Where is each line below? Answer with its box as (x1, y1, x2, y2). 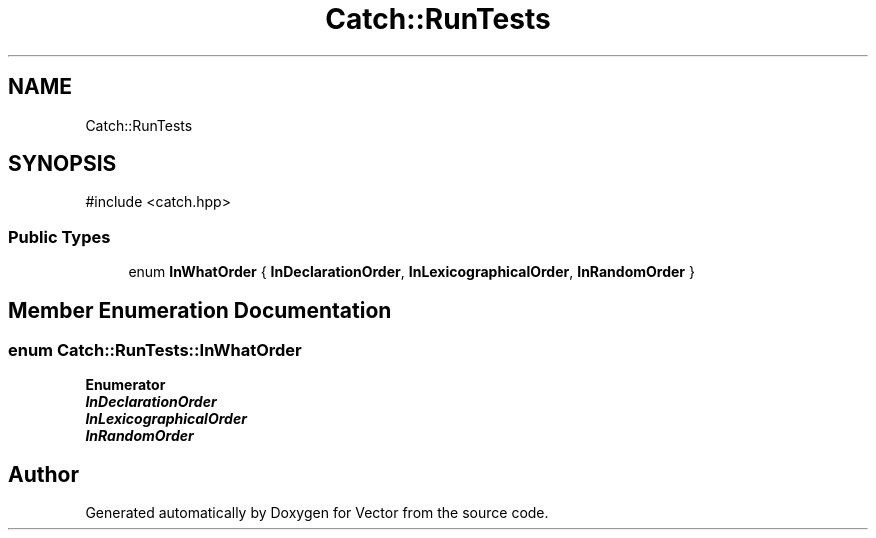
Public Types (8, 226, 111, 247)
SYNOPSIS (8, 151, 117, 177)
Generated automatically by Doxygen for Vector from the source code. (85, 504, 549, 522)
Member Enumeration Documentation (8, 297, 392, 323)
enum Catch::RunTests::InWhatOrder (8, 340, 302, 361)
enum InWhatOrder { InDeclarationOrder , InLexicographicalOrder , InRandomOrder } (128, 263, 695, 281)
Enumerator (85, 376, 166, 394)
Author (8, 461, 79, 487)
